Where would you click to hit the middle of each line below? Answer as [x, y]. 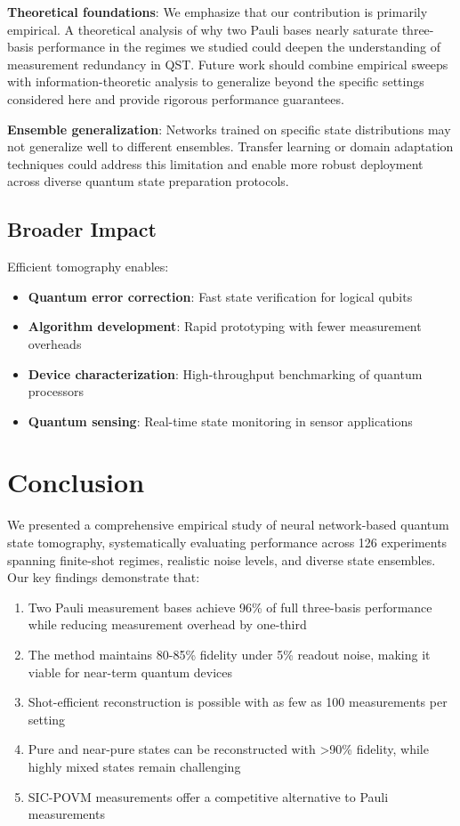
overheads [55, 343]
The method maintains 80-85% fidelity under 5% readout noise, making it [229, 654]
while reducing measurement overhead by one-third [167, 624]
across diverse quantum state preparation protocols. [148, 181]
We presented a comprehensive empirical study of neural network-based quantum [228, 525]
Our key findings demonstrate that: [104, 577]
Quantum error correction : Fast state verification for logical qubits [220, 296]
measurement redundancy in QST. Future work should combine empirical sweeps [228, 64]
